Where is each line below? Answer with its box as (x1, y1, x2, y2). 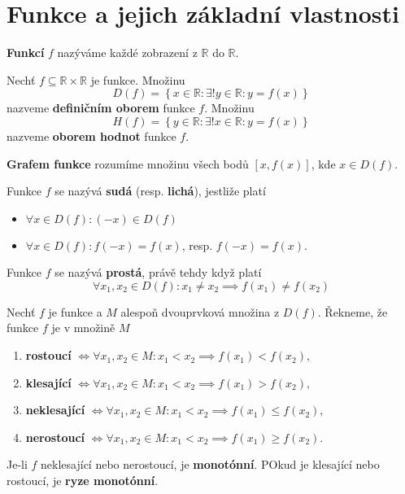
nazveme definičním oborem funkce (7, 99, 195, 116)
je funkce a (48, 303, 102, 320)
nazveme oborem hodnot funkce (7, 127, 176, 144)
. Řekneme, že (317, 303, 388, 320)
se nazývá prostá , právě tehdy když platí (54, 264, 262, 281)
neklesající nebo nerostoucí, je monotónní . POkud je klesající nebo (41, 456, 380, 473)
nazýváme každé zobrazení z (57, 44, 198, 61)
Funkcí (7, 44, 45, 61)
